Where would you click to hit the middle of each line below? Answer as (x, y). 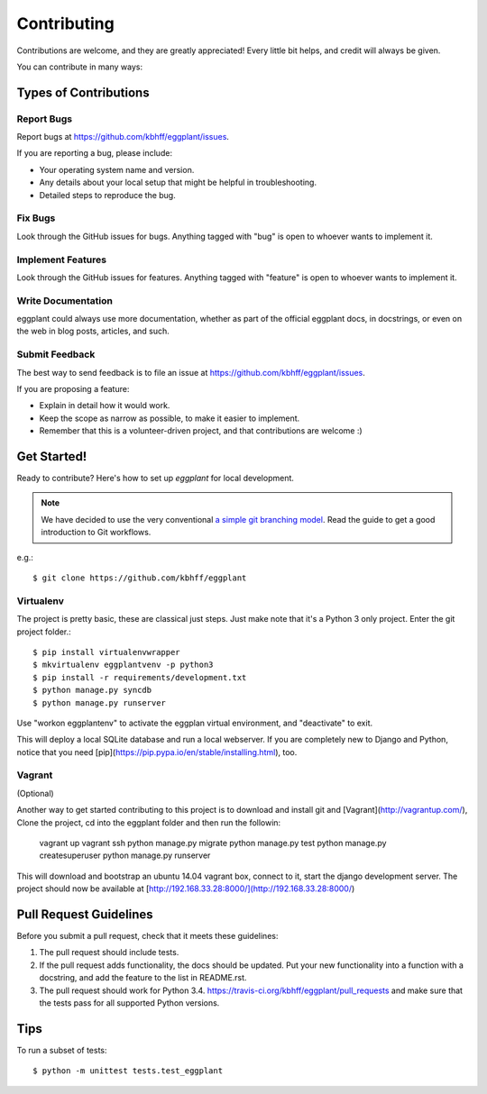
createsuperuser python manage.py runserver (125, 855)
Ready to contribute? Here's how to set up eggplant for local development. (156, 479)
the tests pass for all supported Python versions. (129, 1003)
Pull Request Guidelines (85, 914)
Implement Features (62, 260)
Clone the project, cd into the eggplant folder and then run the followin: (149, 822)
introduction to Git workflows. (96, 533)
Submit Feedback (56, 354)
